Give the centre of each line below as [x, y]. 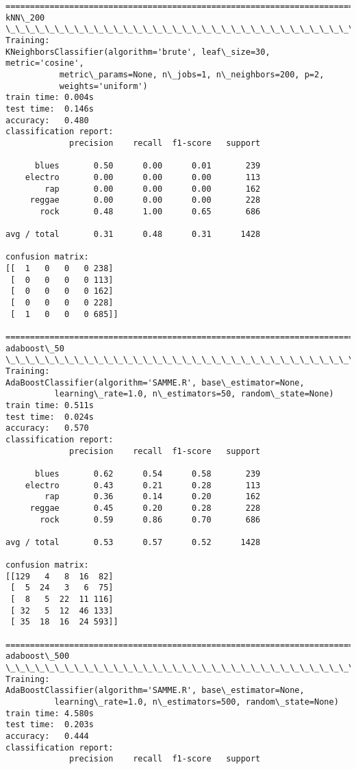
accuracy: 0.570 [47, 428]
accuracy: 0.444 [47, 736]
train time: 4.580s [50, 713]
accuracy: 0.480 [47, 120]
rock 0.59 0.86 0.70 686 [150, 519]
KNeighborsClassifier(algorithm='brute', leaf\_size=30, [138, 52]
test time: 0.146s [50, 109]
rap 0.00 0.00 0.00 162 [153, 189]
